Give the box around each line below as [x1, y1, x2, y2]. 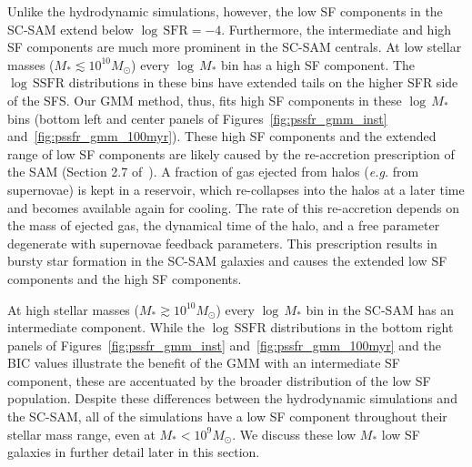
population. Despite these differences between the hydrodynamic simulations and [7, 389, 457, 408]
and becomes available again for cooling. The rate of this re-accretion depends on [7, 198, 459, 217]
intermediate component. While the [7, 318, 206, 337]
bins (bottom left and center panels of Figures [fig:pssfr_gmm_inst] [7, 108, 387, 127]
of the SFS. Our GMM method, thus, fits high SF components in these [7, 90, 402, 109]
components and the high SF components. [7, 269, 242, 288]
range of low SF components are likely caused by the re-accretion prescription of [7, 144, 455, 163]
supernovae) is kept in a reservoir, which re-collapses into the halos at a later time [7, 179, 465, 198]
